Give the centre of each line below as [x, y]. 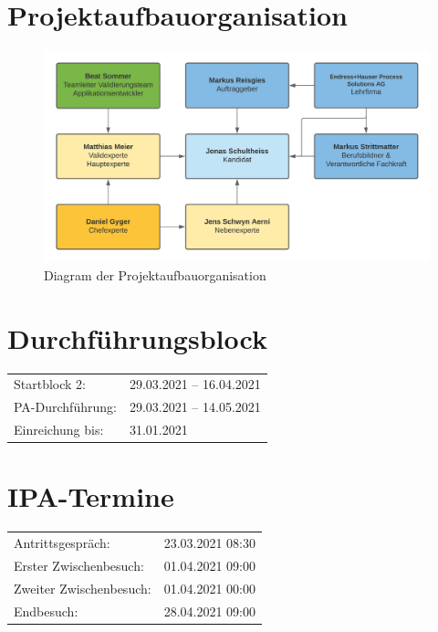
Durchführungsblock [137, 337]
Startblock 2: [50, 384]
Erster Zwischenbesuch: [79, 565]
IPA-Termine [91, 496]
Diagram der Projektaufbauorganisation [155, 275]
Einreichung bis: [59, 430]
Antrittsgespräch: [62, 543]
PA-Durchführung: [65, 407]
